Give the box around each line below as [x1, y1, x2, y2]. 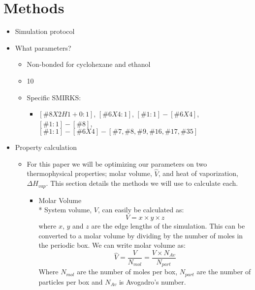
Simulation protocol [15, 26, 75, 36]
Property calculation [15, 142, 77, 152]
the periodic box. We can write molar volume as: [38, 240, 186, 250]
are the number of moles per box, [77, 266, 178, 277]
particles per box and [38, 276, 103, 287]
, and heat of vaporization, [158, 168, 238, 178]
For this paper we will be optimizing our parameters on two [27, 158, 207, 169]
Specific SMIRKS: [27, 92, 81, 102]
